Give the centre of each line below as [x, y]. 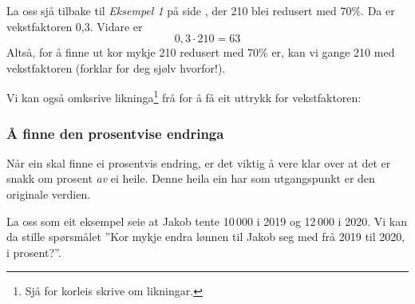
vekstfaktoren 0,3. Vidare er [75, 26]
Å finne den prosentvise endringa [115, 133]
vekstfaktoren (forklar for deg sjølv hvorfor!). [116, 67]
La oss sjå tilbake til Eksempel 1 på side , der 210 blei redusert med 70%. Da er [201, 10]
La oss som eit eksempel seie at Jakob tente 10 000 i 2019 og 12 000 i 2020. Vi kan [207, 221]
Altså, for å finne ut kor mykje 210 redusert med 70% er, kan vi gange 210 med [201, 52]
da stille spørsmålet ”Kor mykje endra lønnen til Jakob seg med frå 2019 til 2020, [206, 237]
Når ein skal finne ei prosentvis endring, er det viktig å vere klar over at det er [199, 162]
